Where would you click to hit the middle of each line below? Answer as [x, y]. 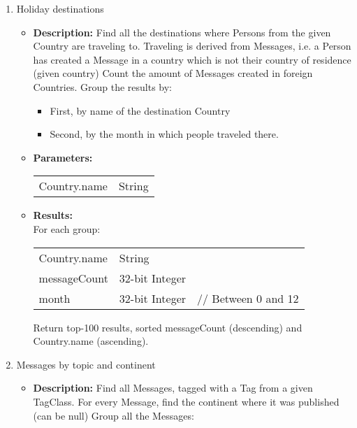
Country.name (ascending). [91, 341]
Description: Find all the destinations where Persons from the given [182, 32]
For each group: [67, 228]
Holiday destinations [60, 8]
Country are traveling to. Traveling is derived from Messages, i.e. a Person [192, 46]
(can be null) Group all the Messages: [114, 415]
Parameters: [63, 157]
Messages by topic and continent [86, 364]
